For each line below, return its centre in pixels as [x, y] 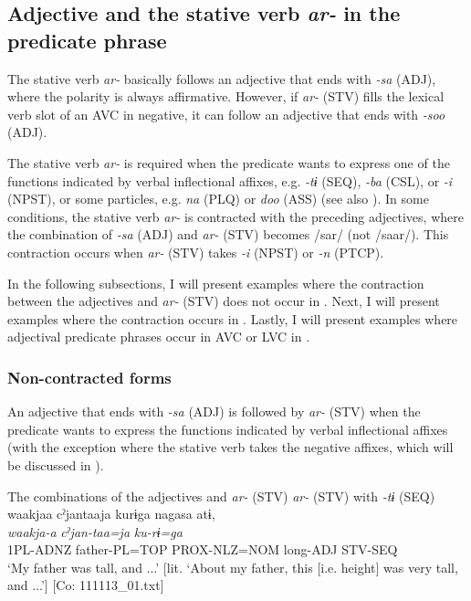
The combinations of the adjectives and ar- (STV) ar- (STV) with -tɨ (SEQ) [221, 496]
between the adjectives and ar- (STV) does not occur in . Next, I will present [224, 301]
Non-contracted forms [89, 377]
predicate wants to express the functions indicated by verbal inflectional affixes [228, 429]
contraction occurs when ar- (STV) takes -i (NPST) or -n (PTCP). [196, 252]
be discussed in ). [56, 464]
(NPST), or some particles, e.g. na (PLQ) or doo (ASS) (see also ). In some [218, 199]
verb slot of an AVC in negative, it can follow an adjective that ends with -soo [226, 114]
